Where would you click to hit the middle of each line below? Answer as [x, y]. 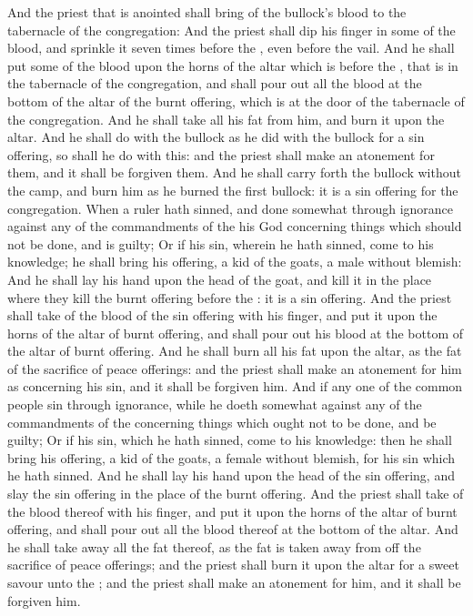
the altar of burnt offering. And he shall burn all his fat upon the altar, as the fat [235, 351]
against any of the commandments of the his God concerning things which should [235, 226]
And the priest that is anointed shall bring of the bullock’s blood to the [207, 12]
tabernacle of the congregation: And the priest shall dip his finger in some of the [231, 30]
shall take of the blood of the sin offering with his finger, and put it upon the [222, 315]
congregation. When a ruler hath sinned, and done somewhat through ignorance [231, 208]
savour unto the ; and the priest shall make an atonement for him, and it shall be [234, 582]
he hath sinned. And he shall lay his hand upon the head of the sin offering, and [231, 475]
